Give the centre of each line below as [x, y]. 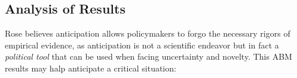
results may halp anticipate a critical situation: [91, 68]
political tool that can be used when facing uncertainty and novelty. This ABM [148, 56]
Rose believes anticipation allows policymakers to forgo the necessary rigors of [148, 33]
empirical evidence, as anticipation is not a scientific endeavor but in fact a [142, 45]
